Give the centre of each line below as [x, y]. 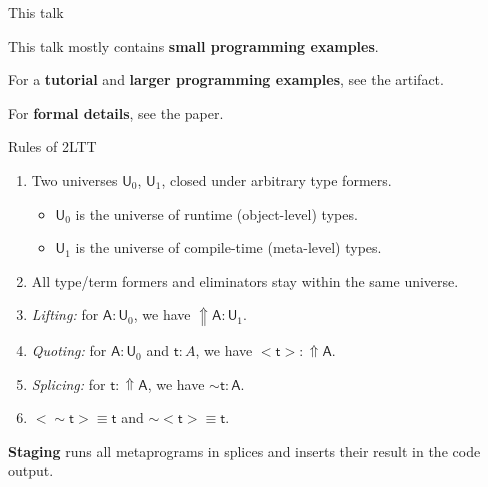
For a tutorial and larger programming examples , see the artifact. [226, 79]
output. [31, 470]
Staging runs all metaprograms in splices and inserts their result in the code [244, 450]
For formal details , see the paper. [116, 112]
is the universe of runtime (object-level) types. [216, 213]
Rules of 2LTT [52, 146]
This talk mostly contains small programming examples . [193, 45]
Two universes [74, 179]
